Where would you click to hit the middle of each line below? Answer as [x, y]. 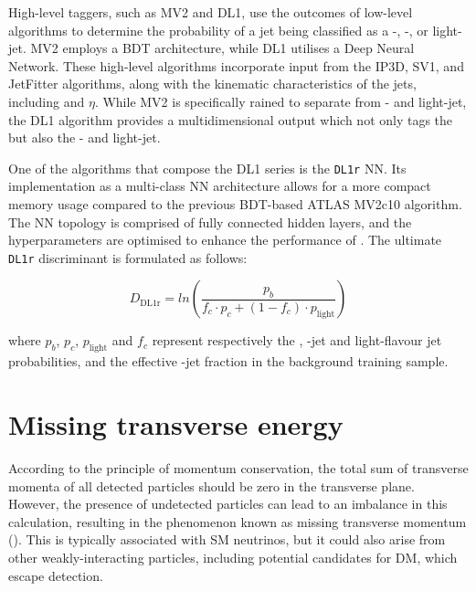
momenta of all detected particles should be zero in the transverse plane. [212, 485]
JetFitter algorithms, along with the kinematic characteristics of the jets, [212, 84]
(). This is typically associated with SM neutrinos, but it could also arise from [227, 539]
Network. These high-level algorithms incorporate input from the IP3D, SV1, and [236, 65]
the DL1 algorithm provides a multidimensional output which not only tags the [231, 119]
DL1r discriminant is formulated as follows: [128, 257]
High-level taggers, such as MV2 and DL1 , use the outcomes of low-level [211, 12]
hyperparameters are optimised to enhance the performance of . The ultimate [225, 240]
